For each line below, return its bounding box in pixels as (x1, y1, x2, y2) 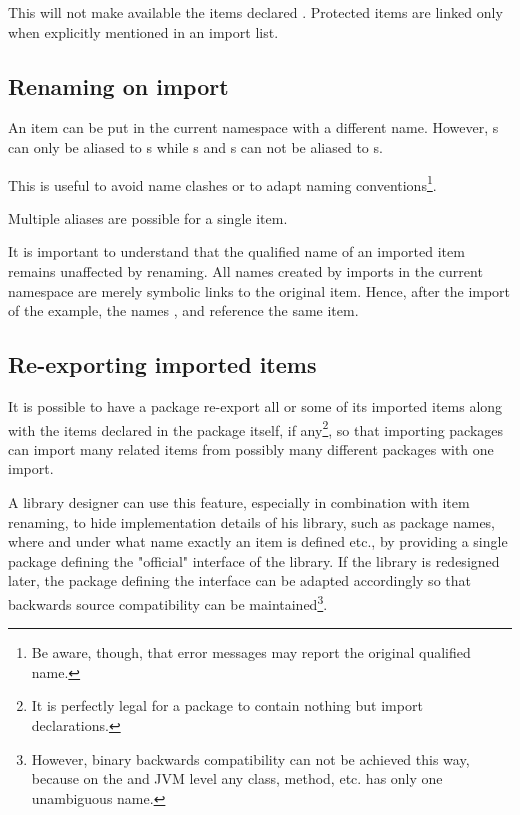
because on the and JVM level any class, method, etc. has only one (31, 768, 443, 789)
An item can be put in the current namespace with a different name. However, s (8, 117, 499, 138)
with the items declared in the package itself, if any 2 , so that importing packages (8, 416, 504, 440)
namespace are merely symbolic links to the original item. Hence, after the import (8, 280, 511, 301)
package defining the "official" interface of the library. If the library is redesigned (8, 550, 500, 571)
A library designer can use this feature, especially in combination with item (8, 492, 470, 513)
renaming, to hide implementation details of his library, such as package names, (8, 511, 496, 532)
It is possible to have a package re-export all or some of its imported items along (8, 396, 503, 416)
